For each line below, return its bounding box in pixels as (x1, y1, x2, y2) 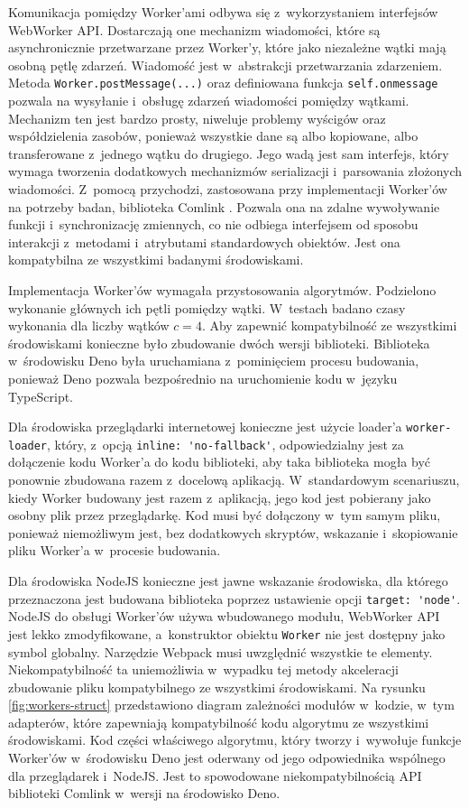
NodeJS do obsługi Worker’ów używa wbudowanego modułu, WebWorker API (8, 607, 440, 626)
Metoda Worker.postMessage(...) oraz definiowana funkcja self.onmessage (8, 73, 438, 92)
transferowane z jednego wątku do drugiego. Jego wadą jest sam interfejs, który (8, 144, 449, 163)
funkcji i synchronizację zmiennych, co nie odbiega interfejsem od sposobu (8, 215, 418, 234)
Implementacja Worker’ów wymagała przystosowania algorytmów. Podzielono (8, 280, 437, 299)
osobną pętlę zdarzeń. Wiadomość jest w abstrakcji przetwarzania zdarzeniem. (8, 55, 443, 74)
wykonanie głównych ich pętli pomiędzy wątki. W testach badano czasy (8, 298, 406, 317)
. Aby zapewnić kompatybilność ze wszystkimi (201, 316, 457, 335)
